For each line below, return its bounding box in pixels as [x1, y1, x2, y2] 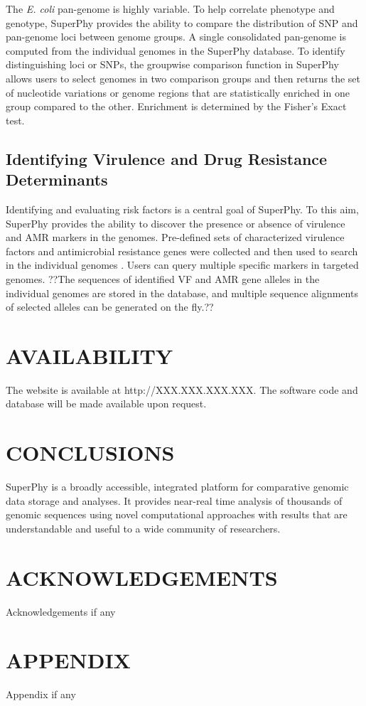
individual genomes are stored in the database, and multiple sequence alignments [6, 285, 358, 300]
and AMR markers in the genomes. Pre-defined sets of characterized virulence [6, 230, 345, 245]
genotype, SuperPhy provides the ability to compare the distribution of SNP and [6, 15, 358, 30]
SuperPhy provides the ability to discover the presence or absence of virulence [6, 215, 345, 230]
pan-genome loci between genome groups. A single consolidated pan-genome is [6, 29, 347, 44]
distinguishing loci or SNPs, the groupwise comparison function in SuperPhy [6, 57, 339, 72]
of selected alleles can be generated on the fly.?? [6, 299, 214, 314]
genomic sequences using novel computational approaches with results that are [6, 507, 348, 522]
